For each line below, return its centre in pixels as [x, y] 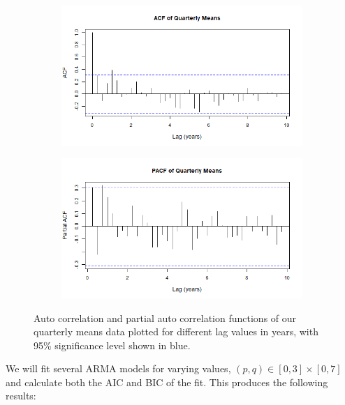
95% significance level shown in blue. [112, 345]
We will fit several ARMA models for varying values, [118, 368]
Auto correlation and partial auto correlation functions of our [165, 318]
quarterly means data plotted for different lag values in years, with [176, 331]
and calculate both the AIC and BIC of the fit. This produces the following [167, 382]
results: [21, 396]
